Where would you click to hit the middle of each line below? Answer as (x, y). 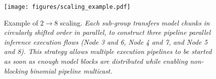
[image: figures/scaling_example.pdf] (67, 7)
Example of (21, 22)
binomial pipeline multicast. (71, 70)
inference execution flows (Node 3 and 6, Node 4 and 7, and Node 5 (106, 41)
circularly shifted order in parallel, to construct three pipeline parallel (107, 32)
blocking (16, 70)
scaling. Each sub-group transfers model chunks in (135, 22)
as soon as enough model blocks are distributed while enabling (96, 61)
